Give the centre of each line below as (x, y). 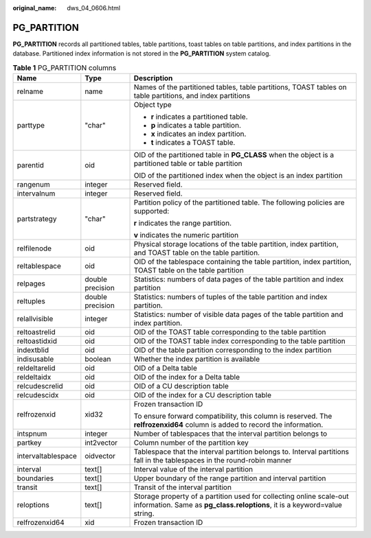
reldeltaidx (34, 377)
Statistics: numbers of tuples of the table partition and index (231, 297)
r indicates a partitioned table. (199, 117)
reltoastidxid (37, 341)
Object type (153, 105)
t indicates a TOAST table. (193, 143)
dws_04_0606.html (93, 8)
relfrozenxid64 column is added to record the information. (228, 425)
